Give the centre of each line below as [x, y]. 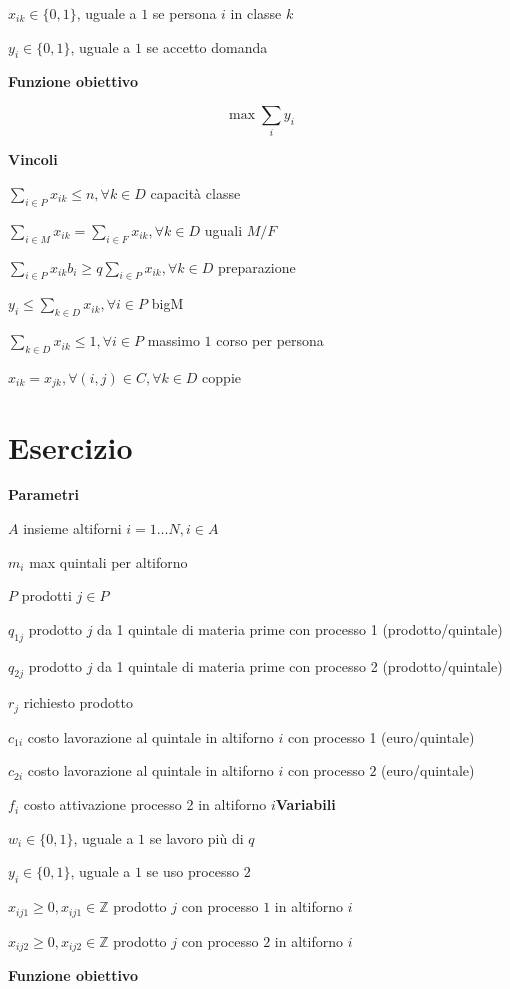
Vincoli [33, 159]
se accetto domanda [207, 46]
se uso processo [193, 871]
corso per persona [270, 340]
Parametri [43, 494]
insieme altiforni [72, 528]
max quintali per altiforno [108, 561]
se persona [184, 13]
